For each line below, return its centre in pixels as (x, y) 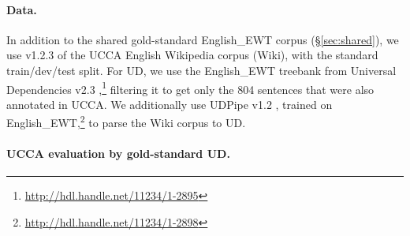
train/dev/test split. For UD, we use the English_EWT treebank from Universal (201, 70)
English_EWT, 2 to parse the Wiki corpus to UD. (126, 122)
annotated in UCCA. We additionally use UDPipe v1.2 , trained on (170, 104)
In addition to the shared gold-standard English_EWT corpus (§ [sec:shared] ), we (203, 39)
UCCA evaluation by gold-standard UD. (118, 154)
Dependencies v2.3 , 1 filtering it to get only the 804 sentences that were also (190, 88)
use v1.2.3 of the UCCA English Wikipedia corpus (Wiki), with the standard (192, 55)
